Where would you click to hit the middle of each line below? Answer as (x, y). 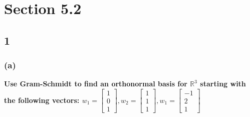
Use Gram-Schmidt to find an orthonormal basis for (96, 84)
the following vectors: (42, 100)
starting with (223, 84)
